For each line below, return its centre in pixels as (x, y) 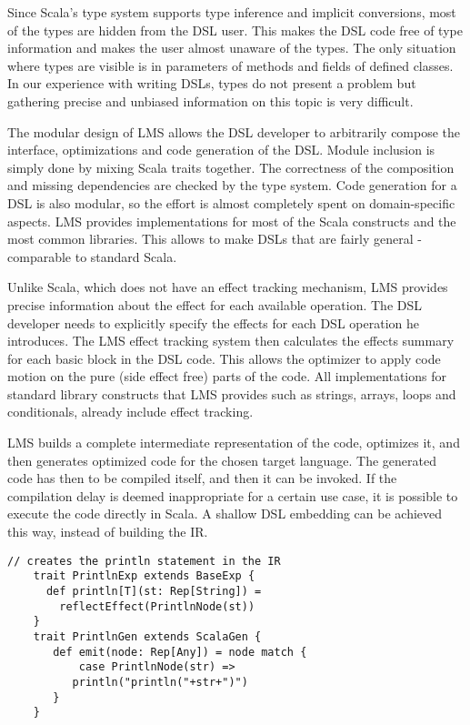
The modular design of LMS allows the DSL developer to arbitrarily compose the (234, 131)
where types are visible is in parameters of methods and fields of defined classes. (230, 65)
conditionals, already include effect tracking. (130, 412)
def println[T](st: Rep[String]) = (154, 591)
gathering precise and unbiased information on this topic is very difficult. (210, 101)
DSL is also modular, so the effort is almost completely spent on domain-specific (231, 202)
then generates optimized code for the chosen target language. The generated (222, 460)
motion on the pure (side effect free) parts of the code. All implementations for (227, 376)
